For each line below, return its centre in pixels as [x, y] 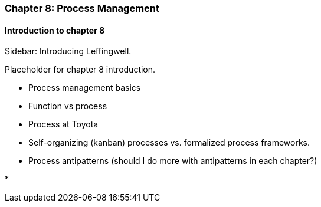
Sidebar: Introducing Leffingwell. [68, 51]
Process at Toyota [63, 124]
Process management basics [85, 88]
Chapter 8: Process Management [82, 8]
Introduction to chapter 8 [55, 30]
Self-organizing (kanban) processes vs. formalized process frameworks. [169, 143]
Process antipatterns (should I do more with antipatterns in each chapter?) [173, 161]
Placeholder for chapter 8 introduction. [80, 70]
